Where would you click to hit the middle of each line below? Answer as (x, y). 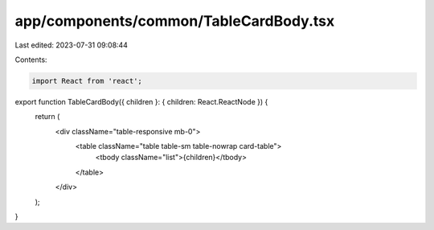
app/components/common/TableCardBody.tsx (175, 21)
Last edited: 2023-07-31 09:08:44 (72, 45)
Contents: (31, 60)
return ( (47, 117)
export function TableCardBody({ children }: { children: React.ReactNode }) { (141, 101)
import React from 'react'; (87, 81)
